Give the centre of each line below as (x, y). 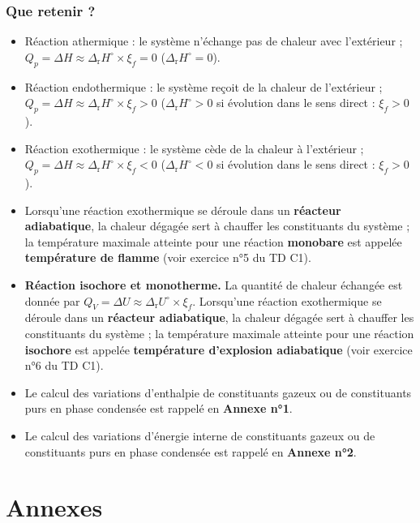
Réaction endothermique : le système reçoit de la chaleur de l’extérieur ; (204, 86)
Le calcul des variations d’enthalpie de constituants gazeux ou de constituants (218, 392)
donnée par (52, 300)
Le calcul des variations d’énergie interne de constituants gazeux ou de (200, 435)
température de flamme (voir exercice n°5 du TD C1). (168, 257)
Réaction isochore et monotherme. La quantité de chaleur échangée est (214, 284)
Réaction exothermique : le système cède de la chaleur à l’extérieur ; (194, 148)
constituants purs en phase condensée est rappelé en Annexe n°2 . (191, 451)
